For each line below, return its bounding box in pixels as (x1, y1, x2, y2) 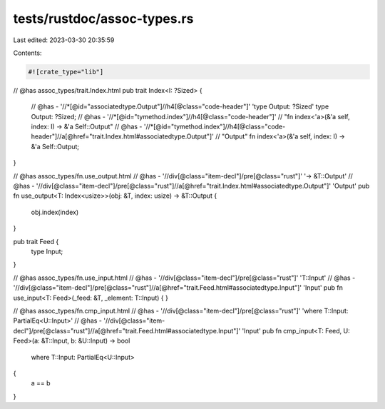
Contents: (13, 49, 42, 57)
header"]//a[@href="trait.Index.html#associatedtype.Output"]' (31, 132, 214, 141)
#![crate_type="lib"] (28, 68, 104, 76)
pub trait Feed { (13, 237, 59, 246)
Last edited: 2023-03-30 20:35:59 (13, 36, 115, 44)
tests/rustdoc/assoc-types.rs (13, 11, 194, 26)
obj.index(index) (31, 208, 79, 216)
